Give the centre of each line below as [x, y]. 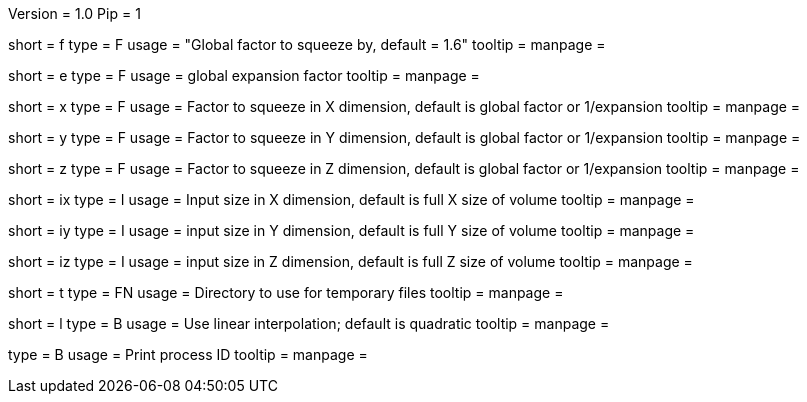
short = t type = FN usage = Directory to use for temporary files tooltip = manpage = [286, 292]
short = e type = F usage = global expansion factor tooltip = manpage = [244, 75]
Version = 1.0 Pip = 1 [74, 13]
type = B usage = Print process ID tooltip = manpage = [188, 354]
